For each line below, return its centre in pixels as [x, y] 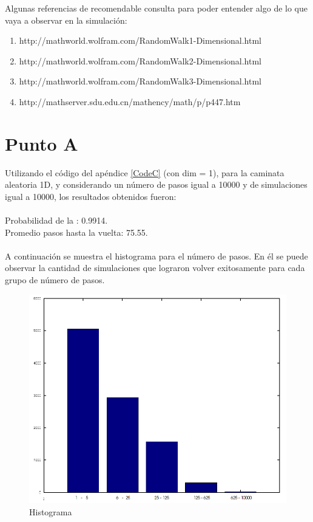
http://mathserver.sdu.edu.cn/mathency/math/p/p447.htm [130, 101]
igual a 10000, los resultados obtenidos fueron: [91, 196]
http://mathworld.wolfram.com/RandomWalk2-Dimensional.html [140, 60]
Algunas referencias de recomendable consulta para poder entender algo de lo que [156, 8]
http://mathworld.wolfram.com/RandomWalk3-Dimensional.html [140, 81]
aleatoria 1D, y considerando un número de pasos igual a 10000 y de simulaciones [156, 184]
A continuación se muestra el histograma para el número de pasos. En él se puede [156, 256]
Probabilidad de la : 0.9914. [56, 220]
